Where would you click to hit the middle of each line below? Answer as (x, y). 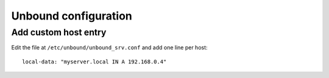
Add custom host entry (59, 32)
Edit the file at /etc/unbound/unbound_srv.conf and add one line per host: (109, 48)
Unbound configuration (72, 16)
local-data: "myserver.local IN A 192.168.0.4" (94, 62)
